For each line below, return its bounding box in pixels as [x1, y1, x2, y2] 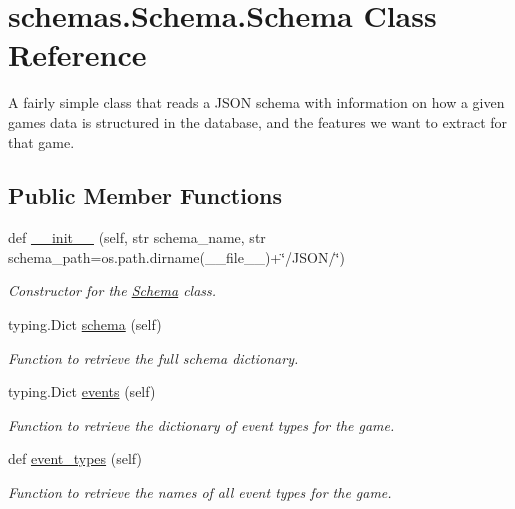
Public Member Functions [8, 180, 282, 211]
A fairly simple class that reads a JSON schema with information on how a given [8, 92, 505, 113]
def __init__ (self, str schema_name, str [8, 227, 266, 248]
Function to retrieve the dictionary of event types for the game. [8, 414, 395, 435]
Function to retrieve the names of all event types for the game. [8, 482, 392, 503]
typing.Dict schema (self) [8, 314, 162, 335]
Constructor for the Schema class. [8, 280, 217, 301]
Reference [8, 34, 147, 75]
